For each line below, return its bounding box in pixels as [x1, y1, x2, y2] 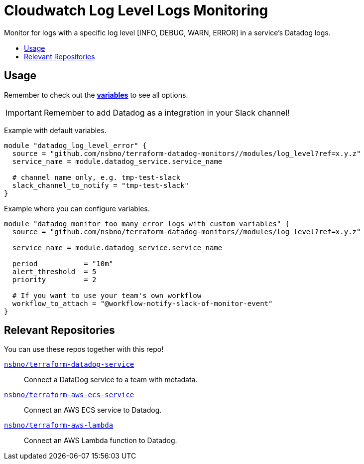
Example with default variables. [4, 126, 107, 135]
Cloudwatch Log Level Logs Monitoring [4, 2, 268, 19]
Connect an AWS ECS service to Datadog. [24, 406, 162, 415]
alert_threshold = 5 [12, 267, 97, 276]
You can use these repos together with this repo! [4, 345, 164, 354]
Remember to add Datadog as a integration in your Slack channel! [43, 107, 290, 118]
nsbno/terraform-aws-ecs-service [4, 391, 134, 399]
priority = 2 [12, 275, 97, 284]
